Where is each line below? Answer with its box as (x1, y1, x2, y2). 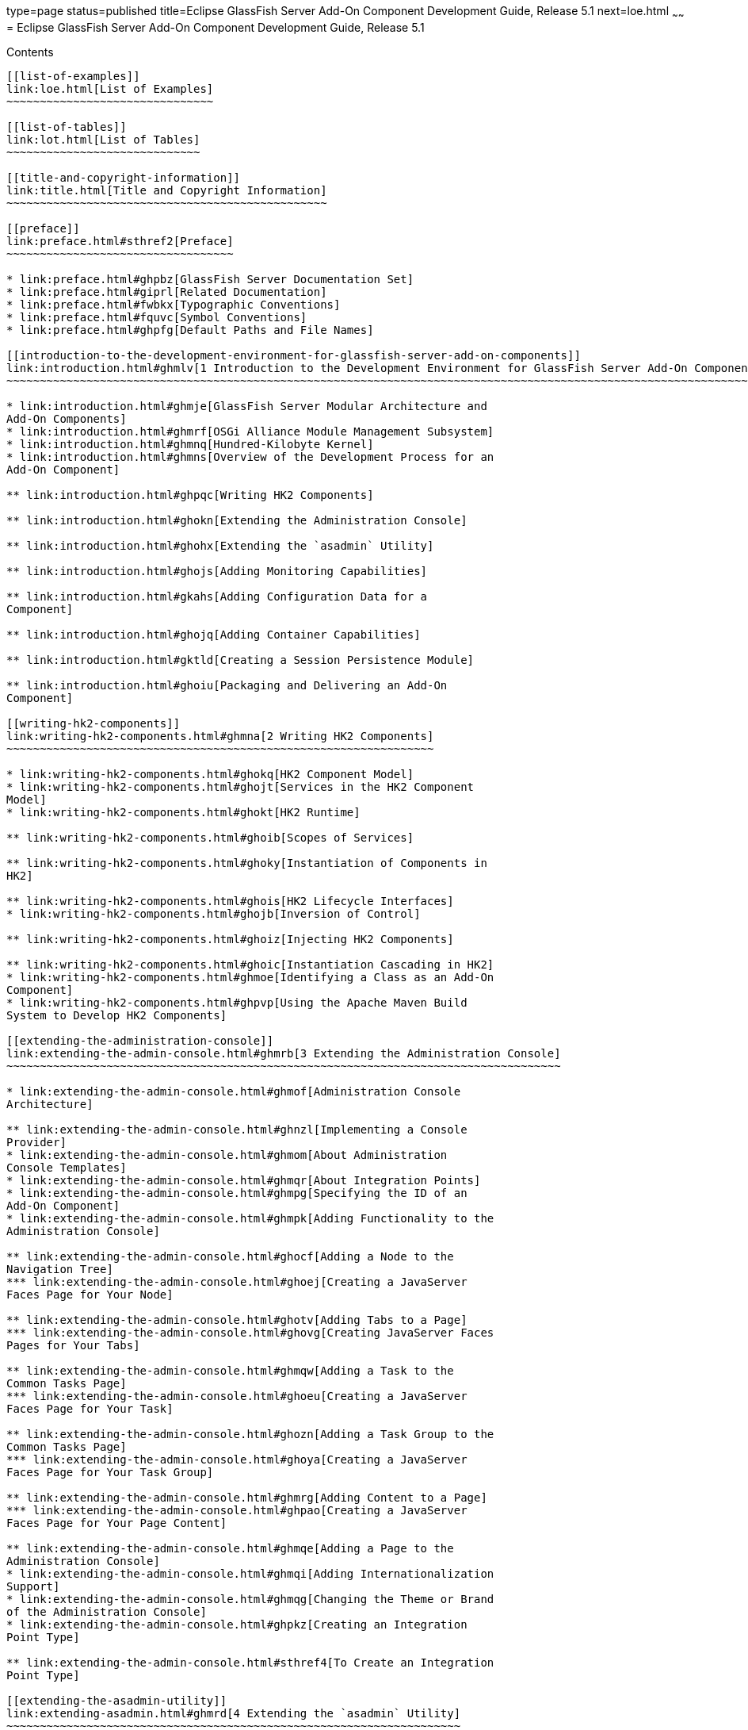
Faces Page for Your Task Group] (6, 1465, 214, 1479)
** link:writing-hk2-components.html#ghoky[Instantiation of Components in (6, 856, 487, 869)
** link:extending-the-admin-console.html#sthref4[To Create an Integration (6, 1655, 494, 1669)
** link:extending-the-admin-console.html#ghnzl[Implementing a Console (6, 1122, 467, 1136)
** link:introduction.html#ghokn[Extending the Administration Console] (6, 513, 467, 527)
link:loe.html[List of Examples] (6, 82, 214, 95)
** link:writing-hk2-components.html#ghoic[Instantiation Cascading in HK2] (6, 957, 494, 971)
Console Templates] (6, 1160, 127, 1174)
